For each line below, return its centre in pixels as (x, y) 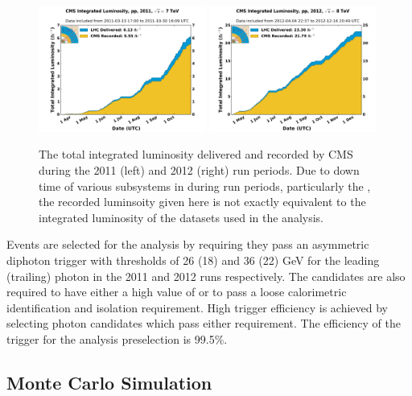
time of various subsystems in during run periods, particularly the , (205, 186)
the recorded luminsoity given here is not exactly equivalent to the (202, 202)
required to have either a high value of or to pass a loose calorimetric (177, 292)
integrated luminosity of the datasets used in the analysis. (181, 217)
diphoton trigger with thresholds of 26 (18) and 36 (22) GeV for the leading (193, 260)
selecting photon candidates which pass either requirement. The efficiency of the (204, 323)
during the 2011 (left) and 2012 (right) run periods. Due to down (199, 170)
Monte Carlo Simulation (109, 382)
